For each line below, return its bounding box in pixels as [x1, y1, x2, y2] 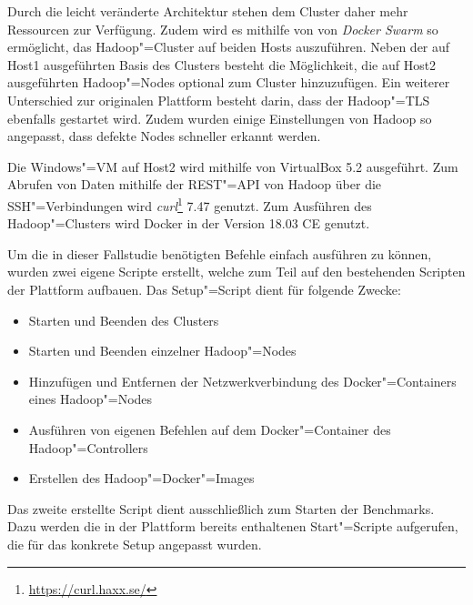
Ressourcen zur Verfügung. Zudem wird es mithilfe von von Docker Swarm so [7, 19, 438, 38]
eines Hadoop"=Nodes [28, 389, 153, 408]
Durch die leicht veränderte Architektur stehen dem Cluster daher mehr [7, 2, 408, 20]
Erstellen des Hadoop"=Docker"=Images [28, 469, 255, 488]
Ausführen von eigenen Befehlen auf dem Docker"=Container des [28, 419, 391, 439]
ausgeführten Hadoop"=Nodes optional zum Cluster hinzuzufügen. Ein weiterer [7, 73, 450, 92]
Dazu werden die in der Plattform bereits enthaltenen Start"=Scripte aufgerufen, [7, 517, 458, 536]
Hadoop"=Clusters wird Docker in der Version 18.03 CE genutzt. [7, 214, 370, 233]
